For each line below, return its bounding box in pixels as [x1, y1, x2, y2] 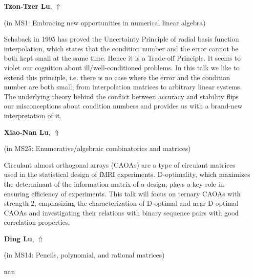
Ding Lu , [4, 233, 34, 243]
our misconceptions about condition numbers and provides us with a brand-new [4, 101, 243, 111]
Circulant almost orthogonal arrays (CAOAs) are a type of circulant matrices [4, 159, 235, 170]
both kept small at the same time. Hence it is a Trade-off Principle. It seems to [4, 53, 241, 63]
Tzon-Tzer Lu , [4, 1, 52, 11]
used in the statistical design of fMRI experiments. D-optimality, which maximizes [4, 169, 250, 179]
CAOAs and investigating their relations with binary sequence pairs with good [4, 207, 239, 217]
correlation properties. [4, 217, 70, 227]
